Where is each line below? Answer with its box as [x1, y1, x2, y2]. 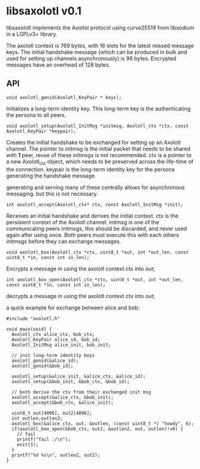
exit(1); [17, 441, 39, 447]
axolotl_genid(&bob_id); [11, 363, 74, 369]
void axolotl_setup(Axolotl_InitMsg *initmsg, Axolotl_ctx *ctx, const [6, 123, 189, 129]
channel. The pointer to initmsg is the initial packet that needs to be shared [6, 145, 190, 152]
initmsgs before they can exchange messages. [6, 237, 122, 245]
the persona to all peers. [6, 111, 66, 118]
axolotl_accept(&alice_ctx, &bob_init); [11, 394, 114, 400]
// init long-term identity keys [11, 352, 95, 358]
